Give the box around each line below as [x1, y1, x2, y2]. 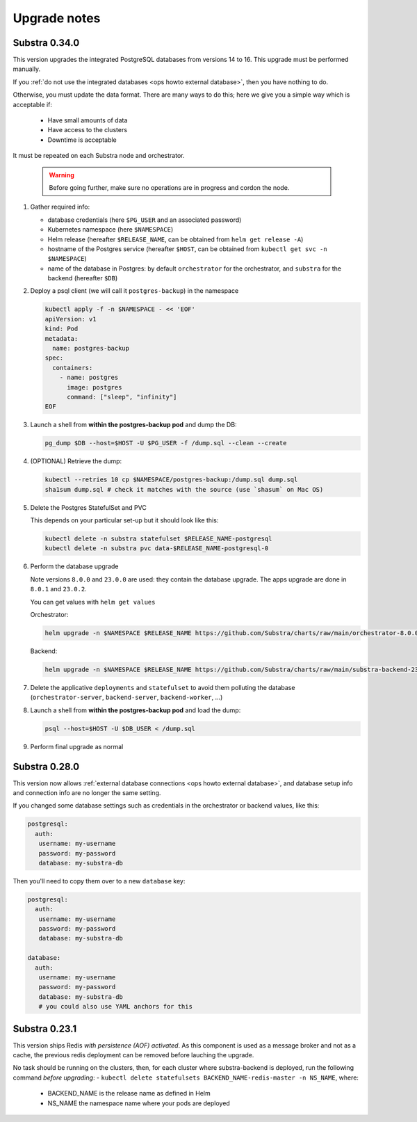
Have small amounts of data [47, 116, 128, 125]
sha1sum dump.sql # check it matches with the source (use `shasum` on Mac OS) [44, 486, 324, 493]
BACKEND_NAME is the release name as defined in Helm [47, 1089, 211, 1098]
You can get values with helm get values [30, 598, 156, 606]
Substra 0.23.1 [13, 1023, 77, 1034]
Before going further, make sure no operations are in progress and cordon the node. [49, 183, 290, 191]
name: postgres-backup [52, 344, 130, 353]
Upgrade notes [13, 10, 101, 26]
